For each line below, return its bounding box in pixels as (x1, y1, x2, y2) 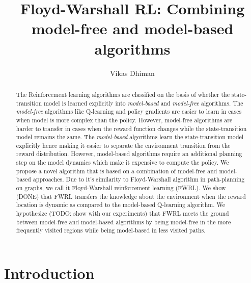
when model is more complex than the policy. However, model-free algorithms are (16, 115, 233, 124)
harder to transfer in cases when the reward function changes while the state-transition (16, 124, 247, 133)
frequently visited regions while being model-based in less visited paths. (16, 226, 206, 235)
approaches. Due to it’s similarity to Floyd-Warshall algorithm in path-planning (33, 175, 245, 184)
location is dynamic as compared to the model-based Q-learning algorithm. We (16, 200, 225, 209)
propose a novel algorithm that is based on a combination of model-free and (16, 166, 217, 175)
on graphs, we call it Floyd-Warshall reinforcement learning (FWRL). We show (16, 184, 226, 192)
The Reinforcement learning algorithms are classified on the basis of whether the (16, 90, 230, 98)
